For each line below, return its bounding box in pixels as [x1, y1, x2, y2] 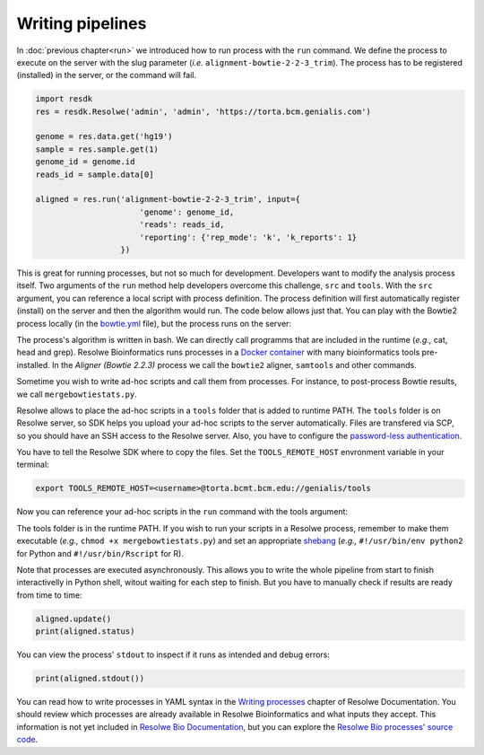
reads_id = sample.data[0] [35, 169, 154, 180]
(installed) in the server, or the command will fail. [16, 70, 197, 81]
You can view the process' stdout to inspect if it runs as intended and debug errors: [16, 649, 331, 660]
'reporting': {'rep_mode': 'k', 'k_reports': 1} [139, 232, 358, 242]
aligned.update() [35, 613, 112, 624]
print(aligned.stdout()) [35, 673, 145, 684]
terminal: [16, 459, 49, 470]
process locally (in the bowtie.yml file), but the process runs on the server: [16, 318, 291, 329]
